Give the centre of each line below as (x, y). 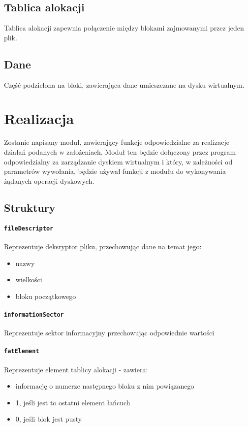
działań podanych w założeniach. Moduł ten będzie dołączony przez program (120, 151)
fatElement (22, 351)
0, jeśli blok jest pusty (49, 419)
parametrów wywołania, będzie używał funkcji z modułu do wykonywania (115, 171)
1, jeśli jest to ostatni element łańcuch (73, 402)
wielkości (29, 279)
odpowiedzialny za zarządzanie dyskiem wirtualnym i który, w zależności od (118, 161)
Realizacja (39, 118)
